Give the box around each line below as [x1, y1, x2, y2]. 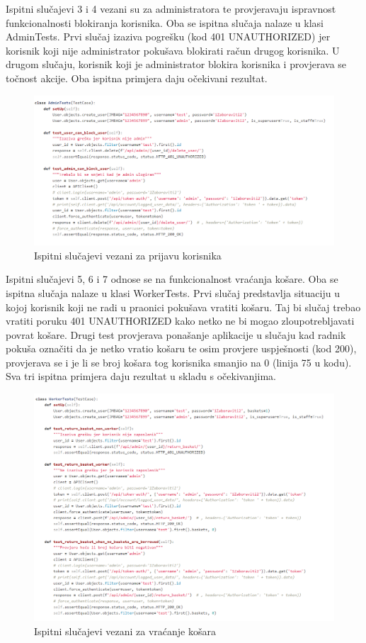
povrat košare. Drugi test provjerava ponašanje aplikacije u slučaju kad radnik [6, 327, 346, 342]
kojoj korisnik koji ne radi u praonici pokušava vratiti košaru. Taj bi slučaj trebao [6, 299, 361, 314]
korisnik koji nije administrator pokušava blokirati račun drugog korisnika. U [6, 43, 340, 57]
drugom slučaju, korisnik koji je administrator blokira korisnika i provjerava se [6, 57, 347, 72]
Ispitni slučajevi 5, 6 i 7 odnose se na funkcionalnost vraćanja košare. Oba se [6, 272, 338, 286]
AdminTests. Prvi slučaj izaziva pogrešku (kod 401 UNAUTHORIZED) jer [6, 29, 331, 44]
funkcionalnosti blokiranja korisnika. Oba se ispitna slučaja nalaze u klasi [6, 15, 324, 30]
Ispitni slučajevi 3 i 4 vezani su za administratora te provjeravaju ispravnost [6, 1, 336, 16]
